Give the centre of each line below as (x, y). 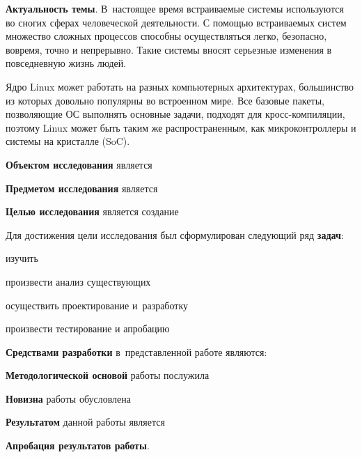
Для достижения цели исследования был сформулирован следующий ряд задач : (175, 234)
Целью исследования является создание (92, 211)
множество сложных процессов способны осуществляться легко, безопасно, (166, 36)
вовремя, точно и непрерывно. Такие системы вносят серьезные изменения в (169, 49)
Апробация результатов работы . (78, 446)
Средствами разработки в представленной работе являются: (136, 351)
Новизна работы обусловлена (68, 398)
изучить (22, 258)
